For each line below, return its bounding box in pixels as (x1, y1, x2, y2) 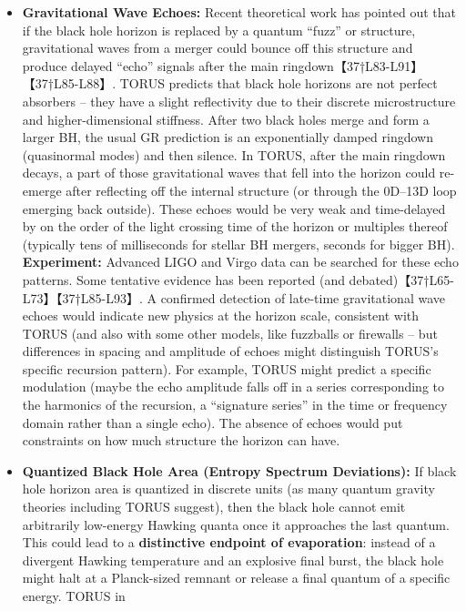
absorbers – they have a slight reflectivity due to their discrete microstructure (22, 91, 456, 110)
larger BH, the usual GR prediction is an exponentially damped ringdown (22, 127, 433, 147)
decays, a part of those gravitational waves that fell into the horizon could (22, 163, 436, 182)
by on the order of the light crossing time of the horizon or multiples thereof (22, 217, 448, 236)
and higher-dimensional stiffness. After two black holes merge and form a (22, 109, 430, 128)
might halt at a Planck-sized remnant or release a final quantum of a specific (22, 568, 451, 587)
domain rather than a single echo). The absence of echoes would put (22, 412, 403, 432)
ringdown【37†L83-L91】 (282, 56, 424, 75)
